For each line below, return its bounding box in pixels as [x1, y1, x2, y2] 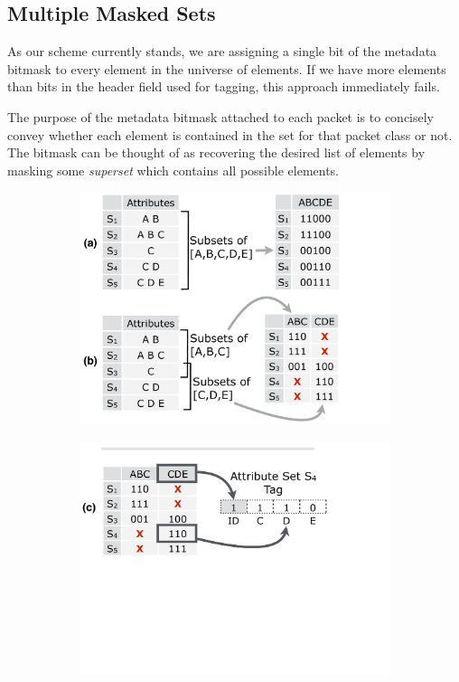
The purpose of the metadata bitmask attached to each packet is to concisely [7, 107, 435, 126]
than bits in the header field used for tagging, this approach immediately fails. [7, 77, 440, 96]
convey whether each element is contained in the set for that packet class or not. [7, 125, 453, 144]
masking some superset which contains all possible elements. [7, 160, 339, 179]
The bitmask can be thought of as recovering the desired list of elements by [7, 143, 426, 162]
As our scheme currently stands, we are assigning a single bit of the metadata [7, 42, 437, 61]
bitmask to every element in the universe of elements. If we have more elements [7, 59, 446, 78]
